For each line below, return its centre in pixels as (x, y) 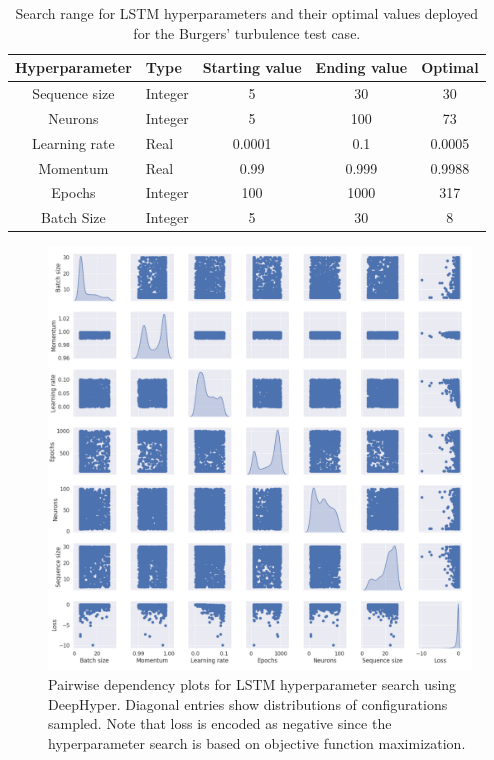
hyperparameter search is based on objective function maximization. (257, 742)
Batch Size (73, 217)
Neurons (73, 117)
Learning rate (73, 142)
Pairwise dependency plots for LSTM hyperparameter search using (252, 683)
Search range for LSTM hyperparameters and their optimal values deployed (247, 13)
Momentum (73, 167)
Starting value (252, 67)
